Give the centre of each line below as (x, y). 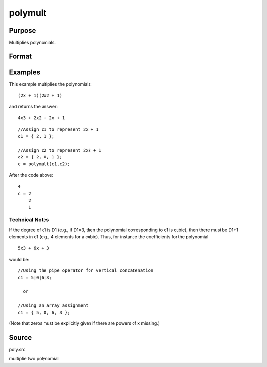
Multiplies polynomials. (33, 43)
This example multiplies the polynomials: (50, 84)
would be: (19, 259)
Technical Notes (29, 220)
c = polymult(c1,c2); (44, 164)
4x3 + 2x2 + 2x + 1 (42, 118)
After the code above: (31, 175)
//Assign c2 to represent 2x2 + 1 (60, 150)
